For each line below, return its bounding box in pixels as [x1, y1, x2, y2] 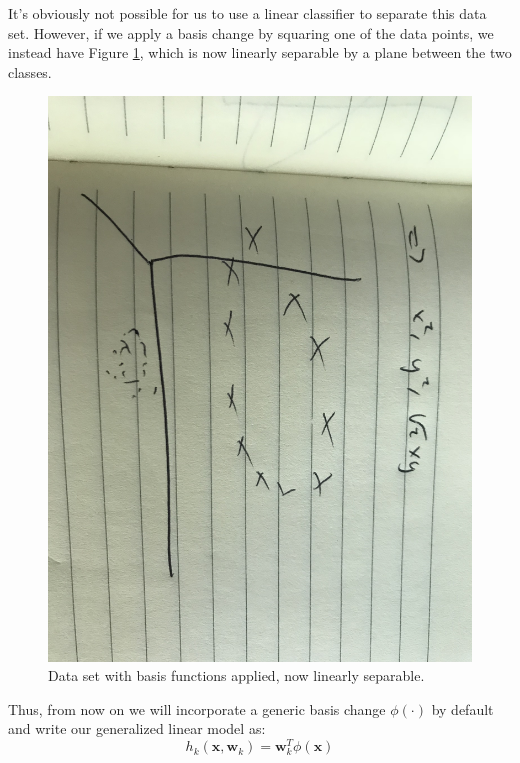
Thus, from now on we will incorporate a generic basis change [8, 698, 386, 719]
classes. [8, 61, 52, 82]
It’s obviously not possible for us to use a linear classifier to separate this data [8, 3, 487, 23]
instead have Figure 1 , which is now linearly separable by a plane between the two [8, 42, 512, 63]
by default [431, 698, 494, 719]
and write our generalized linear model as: [8, 718, 266, 739]
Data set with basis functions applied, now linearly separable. [48, 665, 425, 686]
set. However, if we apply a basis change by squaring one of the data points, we [8, 22, 494, 43]
